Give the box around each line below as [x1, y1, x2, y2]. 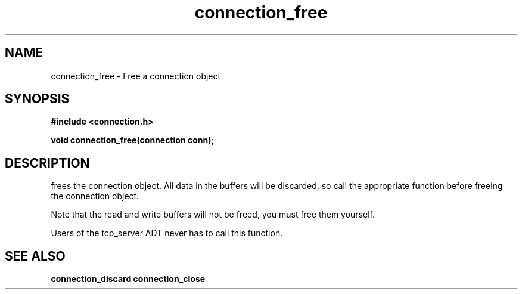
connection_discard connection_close [51, 274, 206, 284]
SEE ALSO [5, 248, 66, 264]
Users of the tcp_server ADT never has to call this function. [51, 228, 283, 239]
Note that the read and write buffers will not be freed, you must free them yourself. [51, 209, 375, 220]
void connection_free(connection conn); [51, 135, 215, 146]
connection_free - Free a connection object [51, 70, 221, 81]
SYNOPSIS [5, 91, 70, 107]
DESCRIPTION [5, 155, 90, 171]
